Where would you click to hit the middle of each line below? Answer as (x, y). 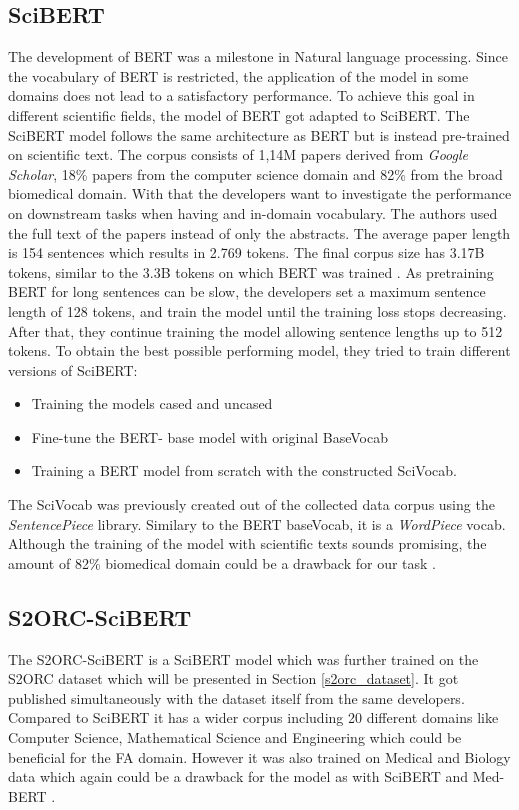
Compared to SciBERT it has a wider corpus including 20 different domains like (253, 717)
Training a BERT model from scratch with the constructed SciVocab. (244, 470)
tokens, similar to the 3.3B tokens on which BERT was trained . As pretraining (251, 271)
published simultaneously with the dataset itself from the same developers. (236, 697)
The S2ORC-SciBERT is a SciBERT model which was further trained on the (243, 658)
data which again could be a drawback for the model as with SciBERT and (238, 776)
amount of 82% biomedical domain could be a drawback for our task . (222, 562)
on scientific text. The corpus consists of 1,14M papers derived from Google (238, 154)
